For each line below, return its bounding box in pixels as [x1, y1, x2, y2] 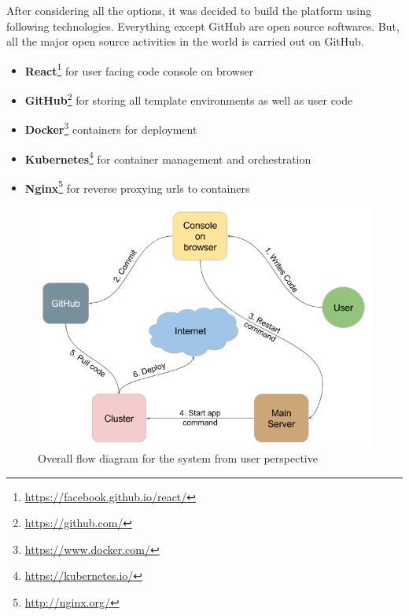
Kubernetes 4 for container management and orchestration [24, 148, 311, 167]
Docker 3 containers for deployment [24, 119, 197, 137]
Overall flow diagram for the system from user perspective [38, 450, 318, 466]
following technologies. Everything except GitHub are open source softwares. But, [6, 17, 400, 34]
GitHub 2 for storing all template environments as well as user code [24, 90, 353, 108]
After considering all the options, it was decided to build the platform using [6, 2, 372, 18]
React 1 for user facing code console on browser [24, 60, 254, 79]
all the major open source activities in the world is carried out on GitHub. [6, 33, 364, 50]
